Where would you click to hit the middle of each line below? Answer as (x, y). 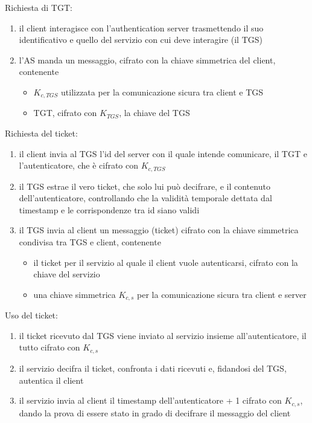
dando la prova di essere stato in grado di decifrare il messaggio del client (155, 412)
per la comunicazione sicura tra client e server (222, 294)
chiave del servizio (67, 274)
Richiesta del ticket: (41, 133)
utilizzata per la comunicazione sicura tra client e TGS (162, 92)
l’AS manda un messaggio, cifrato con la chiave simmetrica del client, (147, 60)
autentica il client (51, 380)
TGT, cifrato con (65, 113)
